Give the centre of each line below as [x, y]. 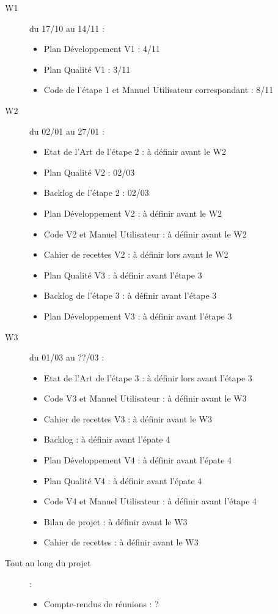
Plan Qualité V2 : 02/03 [89, 172]
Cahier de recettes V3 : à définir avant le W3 [128, 418]
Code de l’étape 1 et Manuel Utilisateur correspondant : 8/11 [159, 90]
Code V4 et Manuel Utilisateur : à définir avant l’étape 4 [150, 501]
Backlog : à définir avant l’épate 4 [107, 439]
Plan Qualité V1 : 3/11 [87, 69]
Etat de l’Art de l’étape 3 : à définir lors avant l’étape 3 [148, 377]
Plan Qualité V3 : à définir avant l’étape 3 [123, 275]
